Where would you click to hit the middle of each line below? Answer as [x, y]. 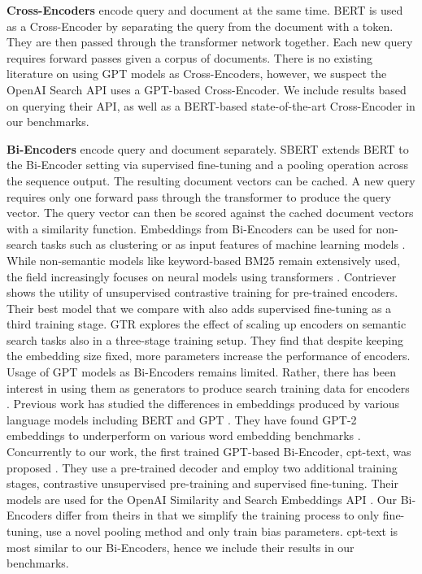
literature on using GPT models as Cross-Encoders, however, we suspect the [197, 74]
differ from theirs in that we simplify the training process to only [218, 515]
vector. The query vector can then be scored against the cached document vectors [210, 213]
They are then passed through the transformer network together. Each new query [210, 42]
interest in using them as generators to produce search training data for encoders [208, 387]
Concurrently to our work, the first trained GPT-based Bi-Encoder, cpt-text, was [209, 452]
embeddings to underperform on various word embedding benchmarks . [184, 435]
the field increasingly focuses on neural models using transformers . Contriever [202, 276]
